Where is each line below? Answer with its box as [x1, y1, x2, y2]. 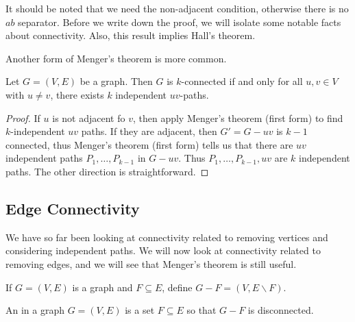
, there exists [50, 87, 104, 101]
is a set [125, 303, 155, 317]
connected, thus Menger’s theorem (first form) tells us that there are [5, 137, 293, 151]
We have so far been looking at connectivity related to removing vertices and [5, 230, 328, 244]
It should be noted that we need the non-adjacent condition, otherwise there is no [5, 1, 349, 15]
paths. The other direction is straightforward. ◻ [5, 164, 209, 178]
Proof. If [5, 110, 40, 125]
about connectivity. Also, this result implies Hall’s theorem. [5, 28, 256, 42]
